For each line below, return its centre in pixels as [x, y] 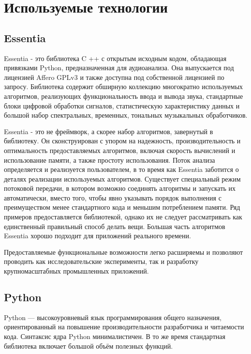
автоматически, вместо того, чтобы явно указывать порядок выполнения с [113, 197]
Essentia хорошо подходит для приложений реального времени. [97, 236]
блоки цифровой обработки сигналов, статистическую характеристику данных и [122, 105]
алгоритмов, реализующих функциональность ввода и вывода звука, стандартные [124, 96]
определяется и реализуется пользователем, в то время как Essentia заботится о [121, 169]
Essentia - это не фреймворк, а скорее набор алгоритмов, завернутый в [109, 131]
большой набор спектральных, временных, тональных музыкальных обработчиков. [126, 115]
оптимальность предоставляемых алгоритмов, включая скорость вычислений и [120, 150]
